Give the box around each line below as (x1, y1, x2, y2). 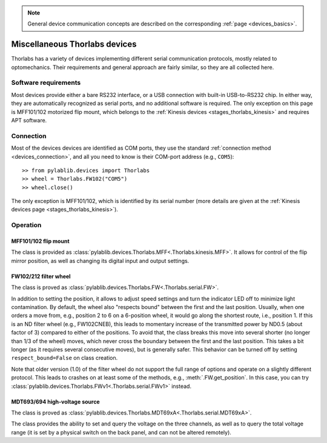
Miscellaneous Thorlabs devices (11, 39, 137, 50)
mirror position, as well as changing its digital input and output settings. (11, 257, 190, 264)
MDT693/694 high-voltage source (11, 398, 100, 405)
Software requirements (11, 79, 81, 87)
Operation (11, 221, 42, 230)
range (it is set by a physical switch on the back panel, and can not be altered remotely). (11, 428, 231, 436)
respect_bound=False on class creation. (11, 355, 118, 362)
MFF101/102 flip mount (11, 238, 70, 245)
